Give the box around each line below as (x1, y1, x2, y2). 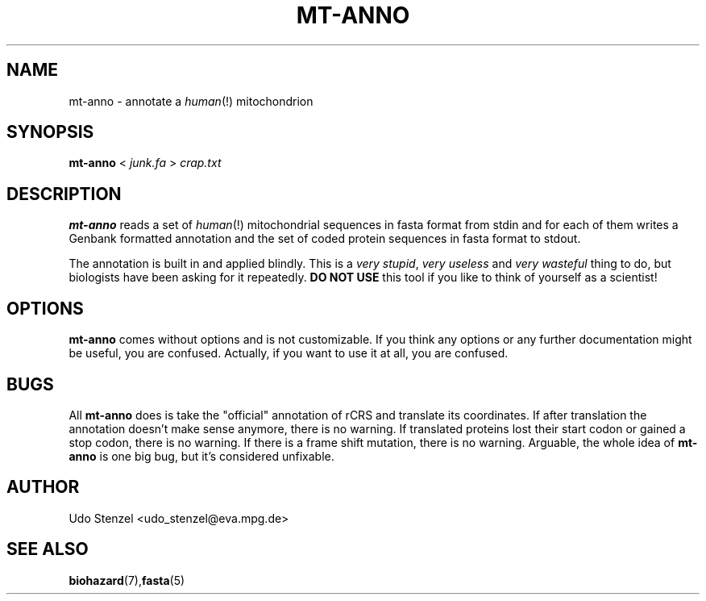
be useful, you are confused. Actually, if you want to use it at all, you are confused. (69, 346, 509, 361)
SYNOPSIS (6, 122, 94, 143)
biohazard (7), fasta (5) (69, 573, 185, 587)
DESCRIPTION (6, 183, 122, 204)
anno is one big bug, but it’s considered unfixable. (69, 449, 334, 463)
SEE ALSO (6, 539, 89, 560)
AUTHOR (6, 477, 80, 498)
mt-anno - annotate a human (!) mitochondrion (69, 94, 314, 108)
